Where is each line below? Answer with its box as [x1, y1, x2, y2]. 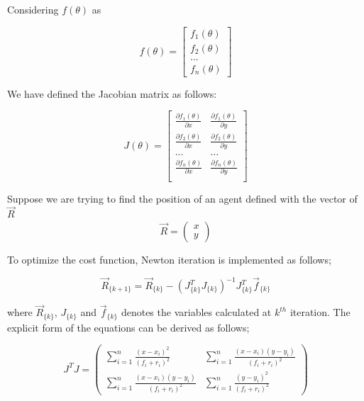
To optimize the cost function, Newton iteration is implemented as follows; [7, 252, 331, 266]
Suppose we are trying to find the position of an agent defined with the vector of [7, 191, 358, 205]
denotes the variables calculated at [121, 305, 272, 320]
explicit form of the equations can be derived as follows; [7, 320, 250, 334]
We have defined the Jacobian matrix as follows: [7, 86, 217, 101]
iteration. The [289, 305, 351, 320]
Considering [7, 2, 59, 16]
